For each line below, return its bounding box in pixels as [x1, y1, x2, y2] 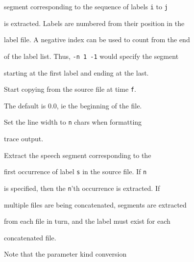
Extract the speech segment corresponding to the [4, 150, 151, 160]
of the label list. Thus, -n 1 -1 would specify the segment [4, 51, 179, 61]
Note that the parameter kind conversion [4, 249, 127, 259]
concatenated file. [4, 232, 56, 242]
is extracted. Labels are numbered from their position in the [4, 18, 185, 28]
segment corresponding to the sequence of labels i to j [4, 1, 168, 11]
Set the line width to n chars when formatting [4, 117, 142, 127]
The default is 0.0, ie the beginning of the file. [4, 100, 142, 110]
